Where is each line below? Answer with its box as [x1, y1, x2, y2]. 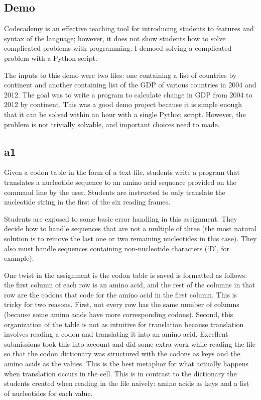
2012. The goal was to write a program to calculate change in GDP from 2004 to [4, 89, 252, 99]
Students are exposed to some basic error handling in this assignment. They [4, 213, 237, 224]
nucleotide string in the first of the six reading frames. [4, 196, 171, 207]
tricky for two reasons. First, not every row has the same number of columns [4, 299, 239, 310]
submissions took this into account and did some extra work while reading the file [4, 338, 256, 349]
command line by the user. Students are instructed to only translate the [4, 186, 225, 197]
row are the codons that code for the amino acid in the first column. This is [4, 289, 237, 299]
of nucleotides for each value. [4, 387, 93, 398]
